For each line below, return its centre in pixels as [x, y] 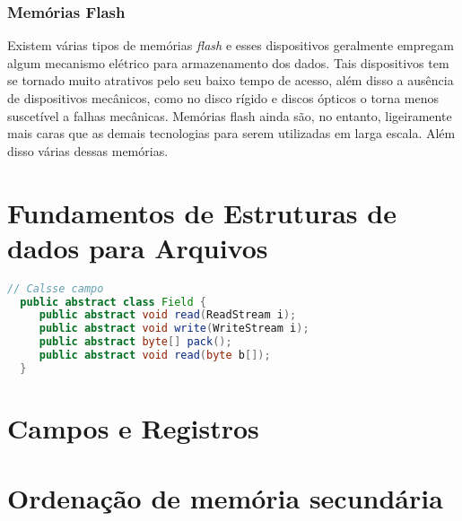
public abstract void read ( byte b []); [155, 356]
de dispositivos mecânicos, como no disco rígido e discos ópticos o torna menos [223, 98]
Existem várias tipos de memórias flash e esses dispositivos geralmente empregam [231, 45]
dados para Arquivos [138, 247]
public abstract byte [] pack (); [135, 342]
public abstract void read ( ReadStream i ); [168, 315]
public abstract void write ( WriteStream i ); [174, 329]
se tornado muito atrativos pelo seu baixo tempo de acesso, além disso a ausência [231, 80]
